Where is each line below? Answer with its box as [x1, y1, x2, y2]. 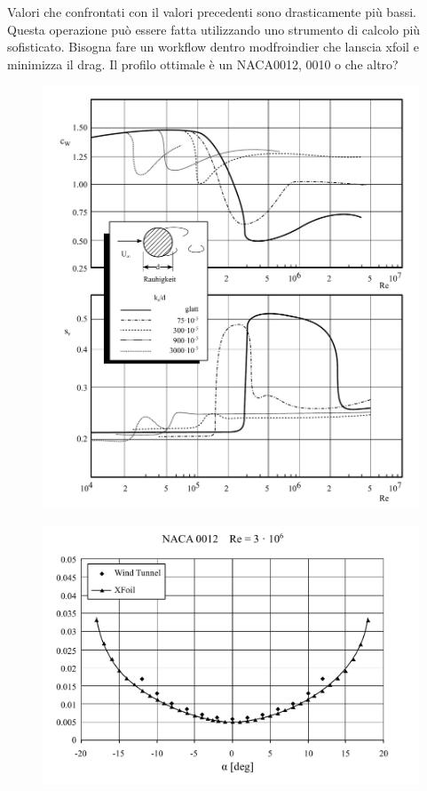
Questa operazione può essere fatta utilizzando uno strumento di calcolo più [7, 20, 421, 38]
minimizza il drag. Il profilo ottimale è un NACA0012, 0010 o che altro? [7, 54, 399, 73]
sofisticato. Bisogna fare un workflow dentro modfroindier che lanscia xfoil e [7, 37, 419, 56]
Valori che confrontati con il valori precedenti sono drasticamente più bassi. [7, 3, 416, 20]
